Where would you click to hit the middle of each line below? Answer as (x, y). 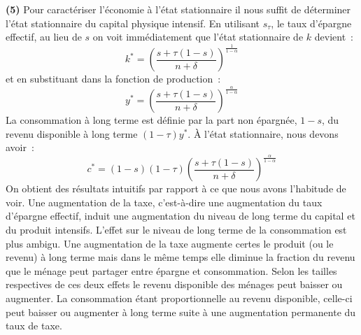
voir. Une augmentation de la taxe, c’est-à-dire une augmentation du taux (164, 202)
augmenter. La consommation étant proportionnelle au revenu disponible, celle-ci (179, 298)
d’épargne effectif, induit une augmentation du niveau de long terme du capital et (180, 216)
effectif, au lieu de (44, 37)
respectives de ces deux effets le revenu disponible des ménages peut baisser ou (174, 284)
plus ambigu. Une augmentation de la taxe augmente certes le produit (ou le (170, 243)
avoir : (20, 147)
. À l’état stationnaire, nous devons (263, 133)
